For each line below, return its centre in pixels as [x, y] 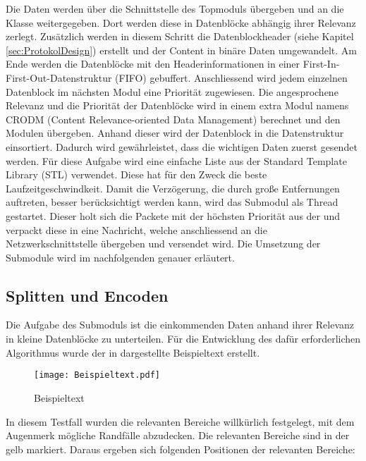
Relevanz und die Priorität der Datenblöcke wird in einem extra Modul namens [177, 105]
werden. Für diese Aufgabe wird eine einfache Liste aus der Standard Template [176, 160]
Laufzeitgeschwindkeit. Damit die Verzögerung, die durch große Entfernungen [173, 188]
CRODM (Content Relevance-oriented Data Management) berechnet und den [173, 119]
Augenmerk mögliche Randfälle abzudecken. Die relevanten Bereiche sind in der [178, 435]
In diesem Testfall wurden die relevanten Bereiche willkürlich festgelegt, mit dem [180, 421]
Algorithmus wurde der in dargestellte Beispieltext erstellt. [133, 352]
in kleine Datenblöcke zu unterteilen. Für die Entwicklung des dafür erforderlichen [183, 339]
